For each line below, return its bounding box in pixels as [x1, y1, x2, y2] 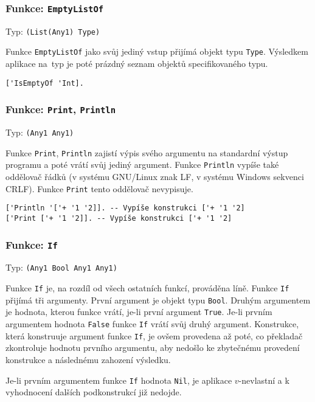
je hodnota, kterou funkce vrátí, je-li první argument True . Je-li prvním [5, 305, 272, 318]
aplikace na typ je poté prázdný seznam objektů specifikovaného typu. [5, 57, 268, 70]
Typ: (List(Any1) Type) [5, 24, 100, 37]
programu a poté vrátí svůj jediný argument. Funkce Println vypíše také [5, 158, 279, 171]
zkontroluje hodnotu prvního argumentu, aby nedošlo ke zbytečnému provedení [5, 341, 300, 354]
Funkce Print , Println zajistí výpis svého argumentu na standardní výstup [5, 146, 288, 159]
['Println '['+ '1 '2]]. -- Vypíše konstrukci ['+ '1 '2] [5, 204, 245, 213]
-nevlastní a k [238, 373, 289, 386]
